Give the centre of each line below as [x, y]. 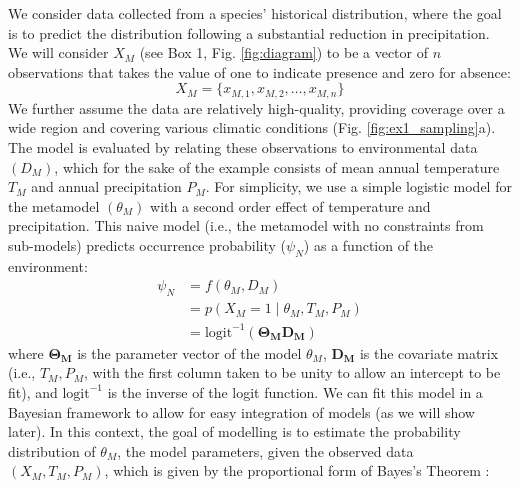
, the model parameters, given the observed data [265, 450]
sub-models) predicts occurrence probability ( [147, 244]
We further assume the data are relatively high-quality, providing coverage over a [256, 107]
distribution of [52, 450]
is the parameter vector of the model [189, 352]
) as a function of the [368, 244]
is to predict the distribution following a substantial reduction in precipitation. [249, 32]
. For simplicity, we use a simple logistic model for [358, 186]
